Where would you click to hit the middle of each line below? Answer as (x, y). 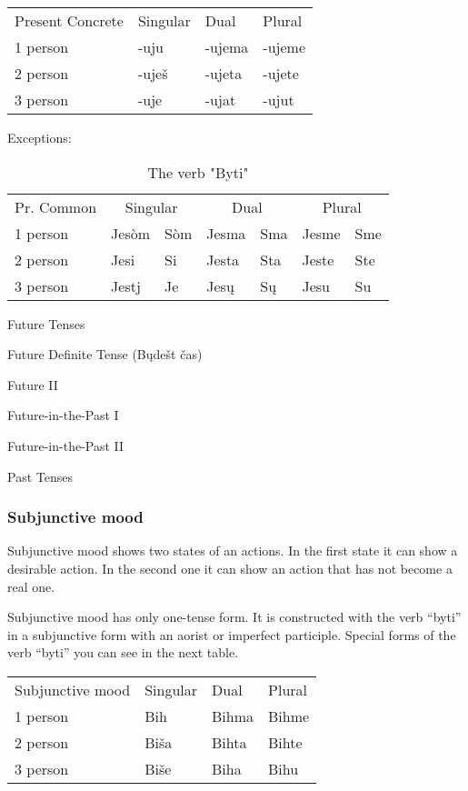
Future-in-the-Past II (66, 445)
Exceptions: (40, 137)
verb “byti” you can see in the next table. (123, 652)
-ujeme (284, 47)
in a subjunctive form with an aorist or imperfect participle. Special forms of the (232, 634)
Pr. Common (56, 206)
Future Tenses (46, 323)
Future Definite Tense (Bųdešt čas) (105, 354)
